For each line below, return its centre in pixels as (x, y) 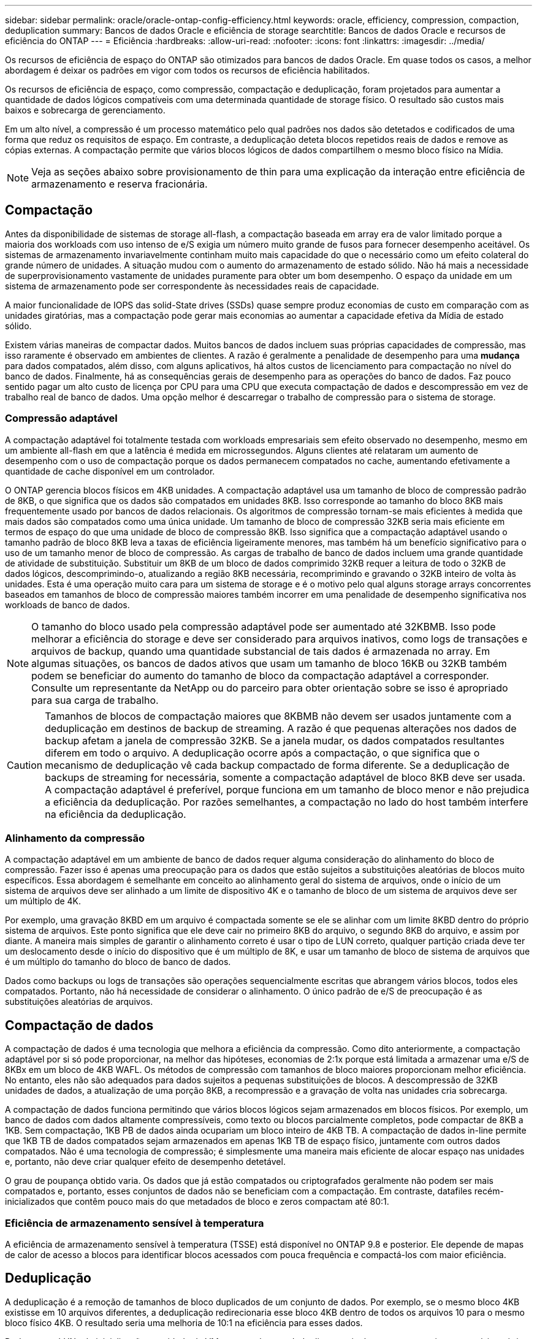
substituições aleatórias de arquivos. (79, 1002)
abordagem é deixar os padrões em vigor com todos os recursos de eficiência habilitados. (188, 70)
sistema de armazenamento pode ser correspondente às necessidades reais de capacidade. (192, 286)
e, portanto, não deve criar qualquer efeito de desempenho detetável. (145, 1162)
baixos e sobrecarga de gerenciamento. (85, 110)
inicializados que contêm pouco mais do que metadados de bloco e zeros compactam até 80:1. (197, 1202)
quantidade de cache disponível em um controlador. (110, 471)
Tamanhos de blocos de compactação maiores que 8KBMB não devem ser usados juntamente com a (278, 716)
